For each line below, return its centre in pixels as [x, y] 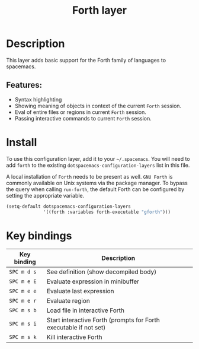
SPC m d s [23, 272]
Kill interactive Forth [74, 337]
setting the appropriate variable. [45, 195]
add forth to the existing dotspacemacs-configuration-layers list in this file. [98, 165]
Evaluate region [68, 301]
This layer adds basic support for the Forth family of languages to [86, 60]
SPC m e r [23, 301]
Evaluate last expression [80, 291]
